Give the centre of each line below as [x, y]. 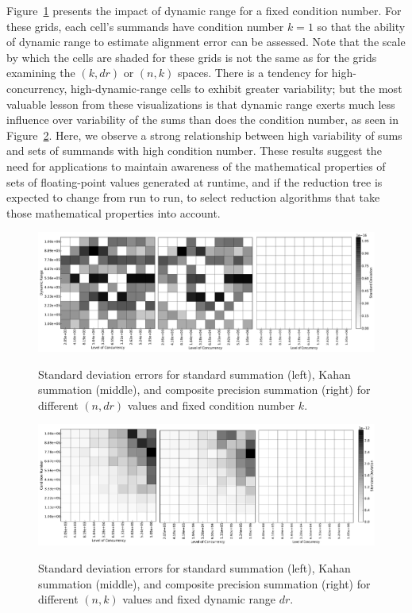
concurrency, [37, 88]
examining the [41, 73]
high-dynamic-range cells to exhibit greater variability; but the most [236, 88]
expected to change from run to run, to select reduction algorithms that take [193, 197]
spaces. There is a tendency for [253, 73]
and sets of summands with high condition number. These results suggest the [194, 150]
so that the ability [361, 26]
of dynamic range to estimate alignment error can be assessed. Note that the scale [206, 42]
